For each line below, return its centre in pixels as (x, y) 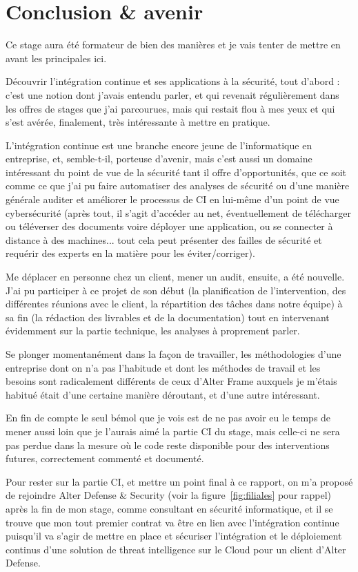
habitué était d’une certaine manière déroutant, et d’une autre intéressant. (163, 394)
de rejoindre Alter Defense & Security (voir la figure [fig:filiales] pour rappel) (169, 495)
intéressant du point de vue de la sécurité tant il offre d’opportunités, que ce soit (176, 172)
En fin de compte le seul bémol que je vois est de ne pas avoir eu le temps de (168, 418)
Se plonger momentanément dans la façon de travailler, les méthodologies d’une (173, 354)
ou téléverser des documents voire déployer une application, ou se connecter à (169, 226)
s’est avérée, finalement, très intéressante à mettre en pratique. (138, 122)
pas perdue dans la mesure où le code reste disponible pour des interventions (168, 445)
